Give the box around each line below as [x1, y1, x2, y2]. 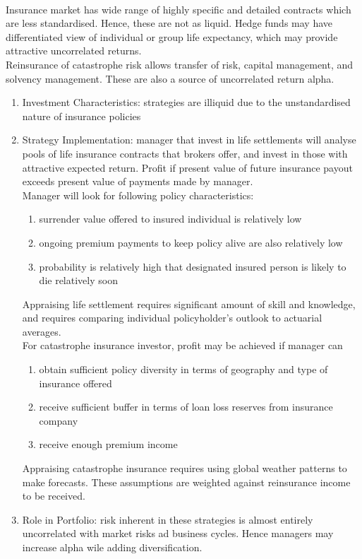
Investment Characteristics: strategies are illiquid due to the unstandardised [22, 95, 351, 110]
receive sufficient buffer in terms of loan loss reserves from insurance [39, 399, 333, 414]
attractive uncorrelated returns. [6, 43, 142, 58]
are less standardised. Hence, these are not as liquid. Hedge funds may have [6, 16, 333, 30]
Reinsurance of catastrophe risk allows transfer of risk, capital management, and [6, 57, 354, 71]
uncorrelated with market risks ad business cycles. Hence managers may [22, 526, 334, 541]
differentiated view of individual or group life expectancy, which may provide [6, 29, 338, 44]
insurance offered [39, 375, 112, 390]
